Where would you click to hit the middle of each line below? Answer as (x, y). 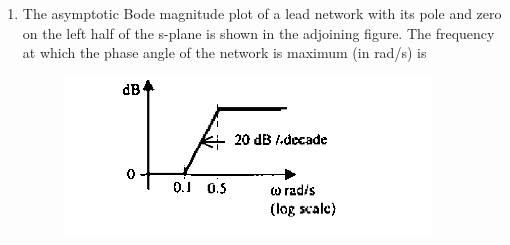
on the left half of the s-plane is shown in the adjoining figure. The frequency (258, 32)
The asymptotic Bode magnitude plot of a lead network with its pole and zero (262, 13)
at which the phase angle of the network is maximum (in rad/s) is (224, 52)
